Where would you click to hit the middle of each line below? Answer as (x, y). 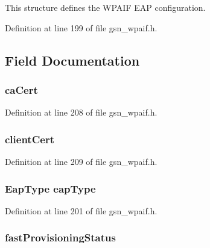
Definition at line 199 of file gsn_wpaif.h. (81, 27)
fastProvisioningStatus (60, 237)
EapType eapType (50, 188)
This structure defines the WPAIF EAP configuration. (105, 7)
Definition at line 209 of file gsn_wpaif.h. (81, 161)
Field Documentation (72, 60)
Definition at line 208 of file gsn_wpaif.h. (81, 112)
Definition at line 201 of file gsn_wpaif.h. (81, 210)
